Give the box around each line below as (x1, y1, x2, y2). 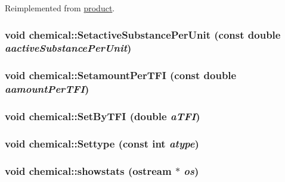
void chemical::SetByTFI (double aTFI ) (5, 109, 200, 124)
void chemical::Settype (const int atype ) (5, 136, 199, 150)
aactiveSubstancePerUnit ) (5, 40, 132, 55)
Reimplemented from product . (5, 2, 115, 14)
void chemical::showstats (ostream (5, 163, 172, 178)
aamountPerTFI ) (5, 81, 89, 96)
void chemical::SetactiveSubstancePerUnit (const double (5, 27, 281, 42)
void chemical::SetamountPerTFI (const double (5, 68, 237, 83)
